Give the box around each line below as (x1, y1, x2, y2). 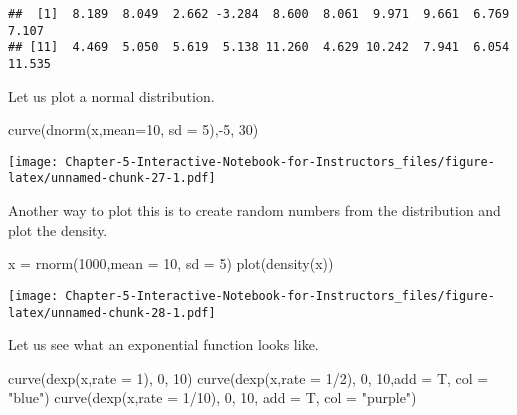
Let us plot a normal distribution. (8, 85, 215, 106)
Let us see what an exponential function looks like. (8, 334, 319, 355)
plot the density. (8, 219, 108, 240)
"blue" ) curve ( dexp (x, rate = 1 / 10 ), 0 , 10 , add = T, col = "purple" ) (8, 387, 417, 408)
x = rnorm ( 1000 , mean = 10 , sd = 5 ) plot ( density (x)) (8, 253, 334, 274)
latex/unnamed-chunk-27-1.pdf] (8, 171, 216, 186)
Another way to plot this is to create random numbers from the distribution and (8, 200, 501, 221)
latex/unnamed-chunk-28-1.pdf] (8, 305, 216, 320)
